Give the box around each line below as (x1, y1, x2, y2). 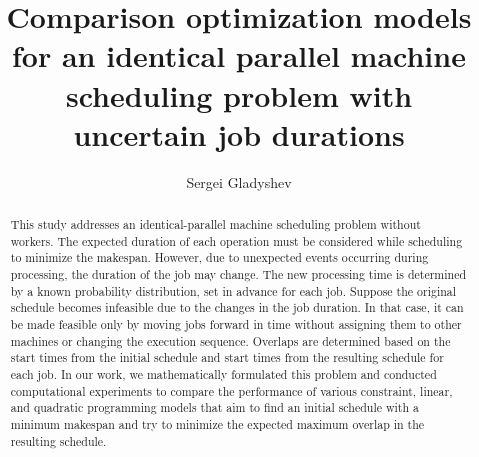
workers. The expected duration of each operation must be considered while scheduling (10, 232, 463, 249)
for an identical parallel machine (12, 35, 466, 76)
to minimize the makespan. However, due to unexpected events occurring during (10, 249, 429, 266)
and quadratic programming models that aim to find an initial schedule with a (10, 399, 419, 416)
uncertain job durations (73, 113, 405, 154)
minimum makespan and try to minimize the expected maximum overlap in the (10, 415, 425, 432)
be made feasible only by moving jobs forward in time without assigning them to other (10, 316, 462, 333)
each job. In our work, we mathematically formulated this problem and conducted (10, 365, 437, 382)
